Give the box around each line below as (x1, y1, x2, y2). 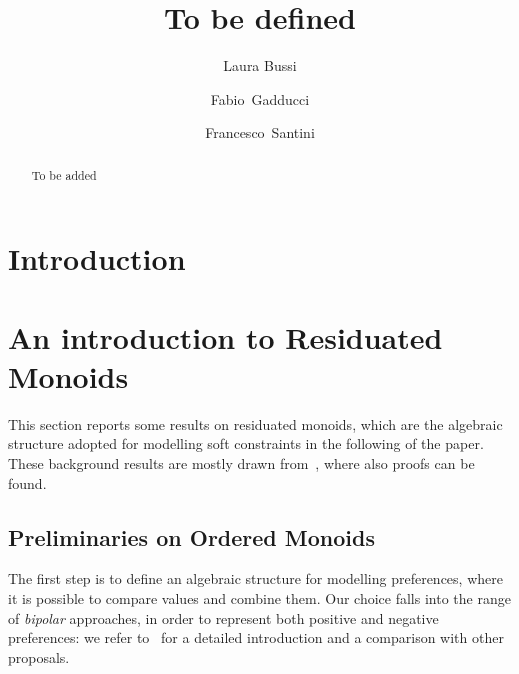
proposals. (8, 646, 70, 667)
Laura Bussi (223, 55, 297, 76)
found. (8, 472, 47, 493)
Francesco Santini (205, 122, 315, 143)
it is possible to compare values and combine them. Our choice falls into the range (8, 588, 511, 609)
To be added (31, 166, 97, 183)
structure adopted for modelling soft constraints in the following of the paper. (8, 433, 484, 454)
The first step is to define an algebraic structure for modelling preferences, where (8, 568, 503, 589)
